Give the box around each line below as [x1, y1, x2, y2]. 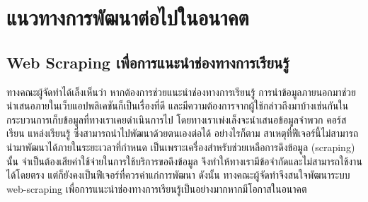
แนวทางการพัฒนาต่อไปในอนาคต [6, 3, 249, 32]
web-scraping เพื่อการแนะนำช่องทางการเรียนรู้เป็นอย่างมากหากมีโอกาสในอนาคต [6, 181, 307, 196]
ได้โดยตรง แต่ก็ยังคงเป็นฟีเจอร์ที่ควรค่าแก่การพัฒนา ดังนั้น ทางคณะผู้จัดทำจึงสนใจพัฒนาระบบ [6, 167, 350, 182]
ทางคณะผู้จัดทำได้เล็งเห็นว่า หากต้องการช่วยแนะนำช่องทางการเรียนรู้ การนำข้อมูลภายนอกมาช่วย [6, 84, 356, 99]
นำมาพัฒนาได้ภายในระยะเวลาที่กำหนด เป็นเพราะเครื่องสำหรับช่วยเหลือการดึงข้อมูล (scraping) [6, 139, 355, 154]
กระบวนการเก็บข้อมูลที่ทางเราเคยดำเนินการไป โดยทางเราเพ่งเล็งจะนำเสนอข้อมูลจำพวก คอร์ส [6, 112, 347, 126]
